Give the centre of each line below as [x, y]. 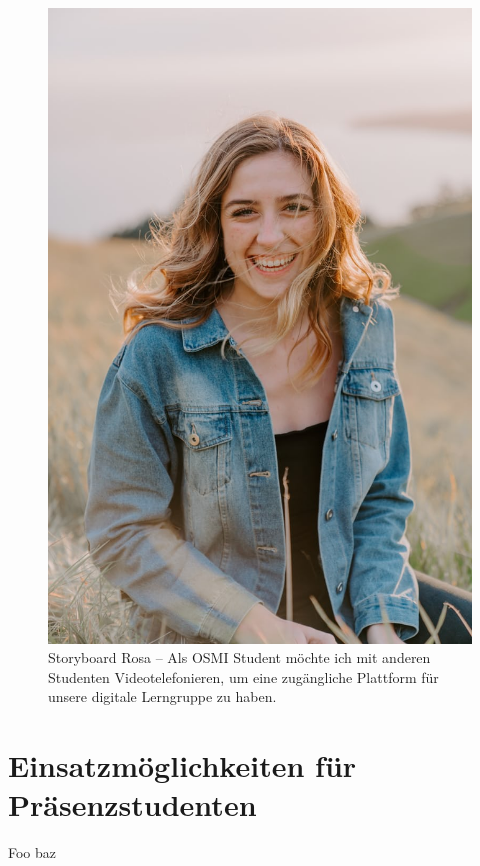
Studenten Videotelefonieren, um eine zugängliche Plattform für [243, 676]
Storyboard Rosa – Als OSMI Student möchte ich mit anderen [239, 657]
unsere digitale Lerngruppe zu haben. [162, 696]
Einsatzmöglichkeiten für [182, 765]
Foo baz [32, 852]
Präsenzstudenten [132, 804]
